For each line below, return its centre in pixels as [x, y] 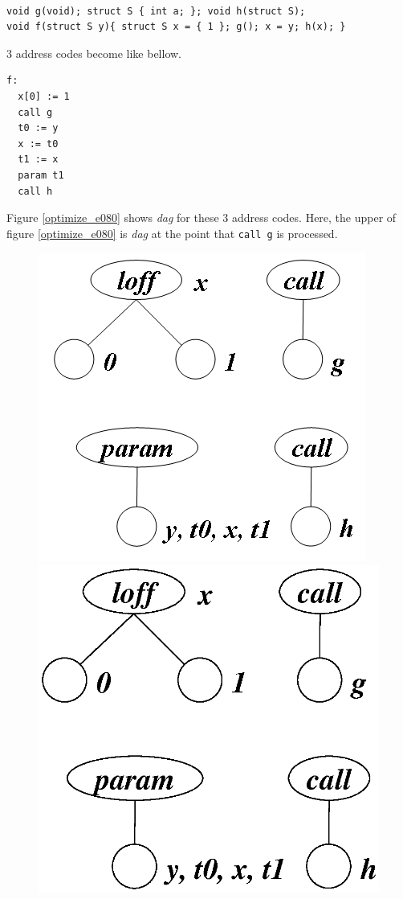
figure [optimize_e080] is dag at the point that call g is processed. [172, 233]
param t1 [41, 175]
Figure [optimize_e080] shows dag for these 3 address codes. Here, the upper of [201, 218]
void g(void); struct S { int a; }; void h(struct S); [156, 11]
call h [35, 191]
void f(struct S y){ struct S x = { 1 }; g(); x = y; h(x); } [176, 27]
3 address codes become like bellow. [94, 53]
